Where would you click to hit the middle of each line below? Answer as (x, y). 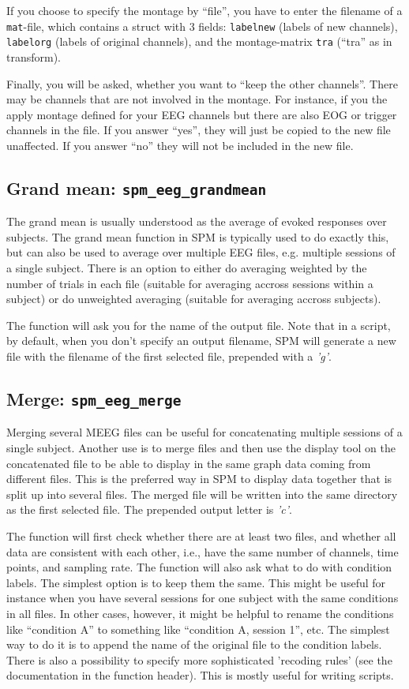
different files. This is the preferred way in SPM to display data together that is (199, 479)
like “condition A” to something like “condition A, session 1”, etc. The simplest (198, 629)
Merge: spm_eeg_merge (94, 398)
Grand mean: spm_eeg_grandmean (137, 187)
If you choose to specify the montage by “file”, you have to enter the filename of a (204, 10)
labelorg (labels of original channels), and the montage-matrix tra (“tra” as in (199, 41)
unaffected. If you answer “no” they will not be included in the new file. (180, 145)
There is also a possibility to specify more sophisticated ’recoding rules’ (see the (199, 659)
